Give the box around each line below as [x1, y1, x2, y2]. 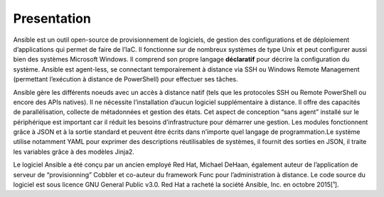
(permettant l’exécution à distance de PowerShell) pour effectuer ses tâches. [13, 75, 238, 84]
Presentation [13, 11, 92, 26]
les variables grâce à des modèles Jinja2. [13, 147, 135, 156]
